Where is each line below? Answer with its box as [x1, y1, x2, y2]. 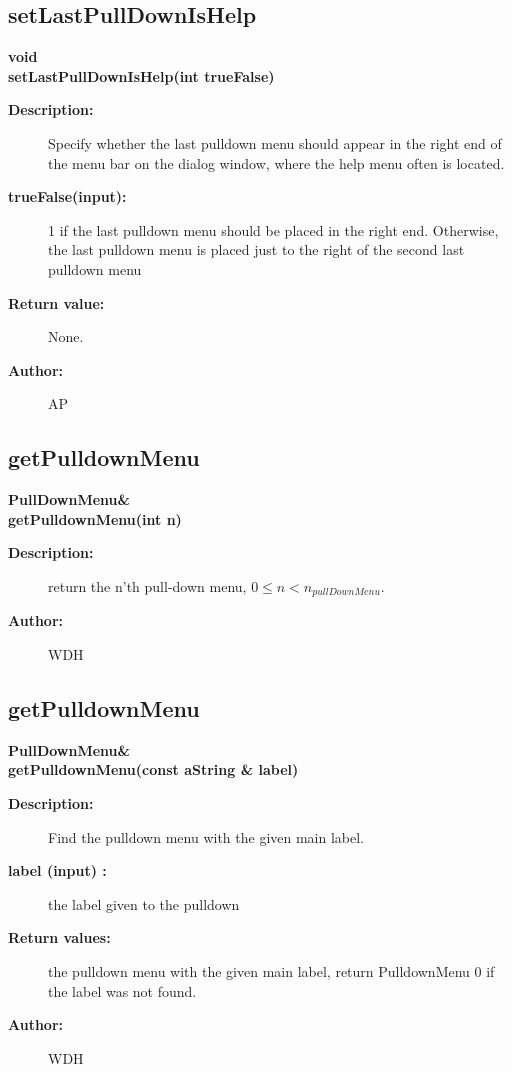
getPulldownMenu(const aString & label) [8, 759, 299, 780]
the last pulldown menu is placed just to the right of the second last [48, 239, 465, 260]
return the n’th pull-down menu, [48, 575, 247, 596]
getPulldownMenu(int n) [8, 508, 182, 529]
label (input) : [8, 860, 107, 881]
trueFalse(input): [8, 186, 127, 207]
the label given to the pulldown [48, 893, 240, 914]
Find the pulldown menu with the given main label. [48, 826, 365, 847]
